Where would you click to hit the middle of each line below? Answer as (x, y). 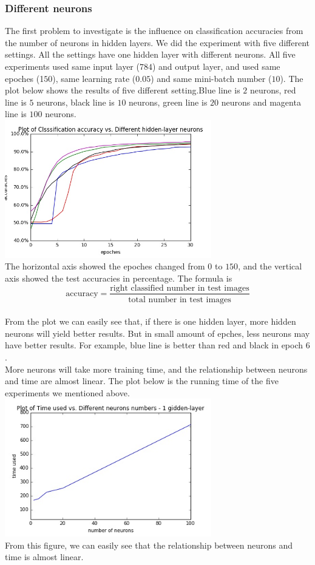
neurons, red (273, 90)
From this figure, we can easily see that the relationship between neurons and (149, 545)
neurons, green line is (168, 102)
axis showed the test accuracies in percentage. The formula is (119, 278)
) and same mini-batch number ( (211, 78)
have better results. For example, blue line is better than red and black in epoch (154, 345)
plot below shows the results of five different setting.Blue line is (123, 90)
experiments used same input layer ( (72, 66)
